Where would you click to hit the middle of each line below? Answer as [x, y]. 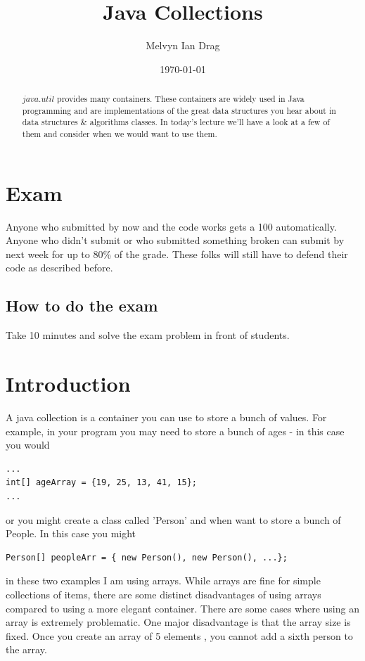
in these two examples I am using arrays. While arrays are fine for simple [163, 580]
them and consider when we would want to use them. [120, 134]
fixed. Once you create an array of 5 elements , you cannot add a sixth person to [179, 635]
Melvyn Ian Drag [183, 45]
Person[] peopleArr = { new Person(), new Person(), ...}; [147, 557]
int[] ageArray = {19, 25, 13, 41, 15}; [102, 483]
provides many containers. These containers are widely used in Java [181, 99]
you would [28, 445]
